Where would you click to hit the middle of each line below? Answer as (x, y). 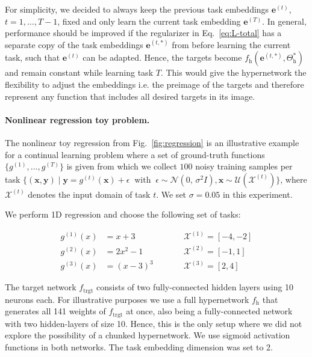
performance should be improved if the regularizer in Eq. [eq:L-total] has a (143, 33)
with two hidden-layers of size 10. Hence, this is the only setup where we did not (154, 323)
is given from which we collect (122, 166)
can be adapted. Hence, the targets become (162, 57)
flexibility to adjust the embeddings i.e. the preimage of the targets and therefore (154, 84)
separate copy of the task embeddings (74, 44)
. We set (171, 194)
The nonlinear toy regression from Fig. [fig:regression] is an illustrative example (152, 142)
